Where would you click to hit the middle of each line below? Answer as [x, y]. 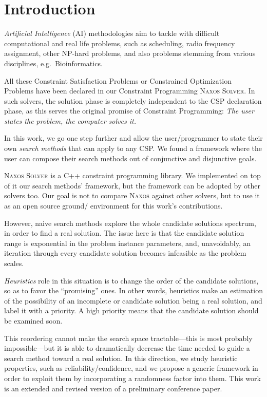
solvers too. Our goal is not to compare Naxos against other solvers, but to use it [132, 195]
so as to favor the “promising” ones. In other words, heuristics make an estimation [133, 290]
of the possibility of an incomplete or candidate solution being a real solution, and [133, 300]
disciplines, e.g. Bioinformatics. [53, 63]
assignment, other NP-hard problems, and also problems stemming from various [130, 53]
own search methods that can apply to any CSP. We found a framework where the [133, 148]
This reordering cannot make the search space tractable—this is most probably [128, 338]
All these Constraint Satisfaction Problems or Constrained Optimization [118, 80]
